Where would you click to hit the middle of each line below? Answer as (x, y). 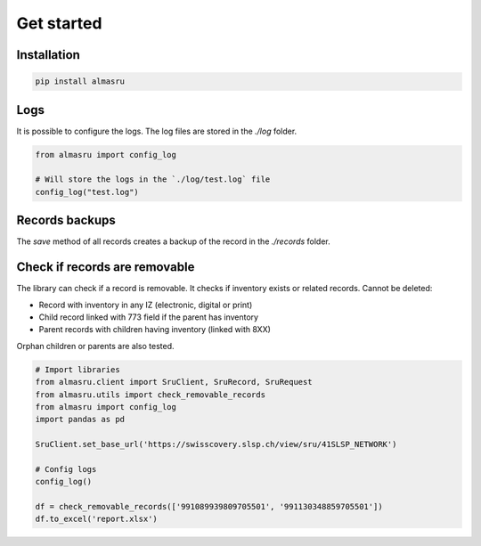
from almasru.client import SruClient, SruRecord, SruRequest (174, 382)
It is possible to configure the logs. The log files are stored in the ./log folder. (157, 131)
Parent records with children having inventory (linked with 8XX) (155, 330)
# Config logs (66, 469)
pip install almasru (80, 81)
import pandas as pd (80, 420)
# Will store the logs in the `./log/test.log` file (153, 179)
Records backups (66, 220)
